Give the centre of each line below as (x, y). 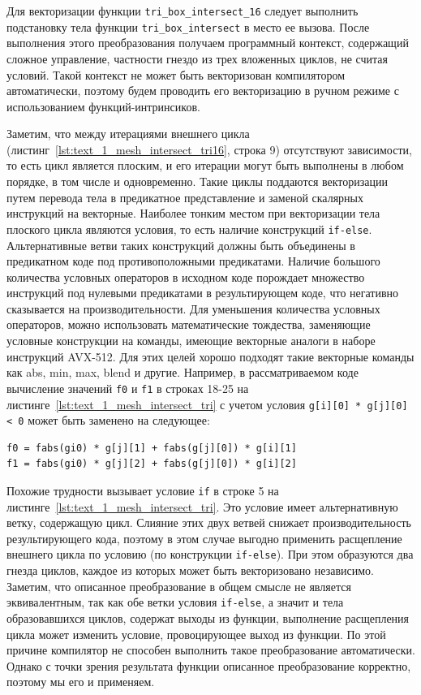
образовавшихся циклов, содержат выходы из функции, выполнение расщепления (208, 617)
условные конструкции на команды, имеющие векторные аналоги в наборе (191, 341)
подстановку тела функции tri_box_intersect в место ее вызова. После (188, 26)
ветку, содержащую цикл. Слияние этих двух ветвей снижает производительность (209, 522)
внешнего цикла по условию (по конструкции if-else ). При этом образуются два (210, 554)
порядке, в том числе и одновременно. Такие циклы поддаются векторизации (198, 181)
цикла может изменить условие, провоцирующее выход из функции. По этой (196, 634)
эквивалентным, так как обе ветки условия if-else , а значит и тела (175, 602)
